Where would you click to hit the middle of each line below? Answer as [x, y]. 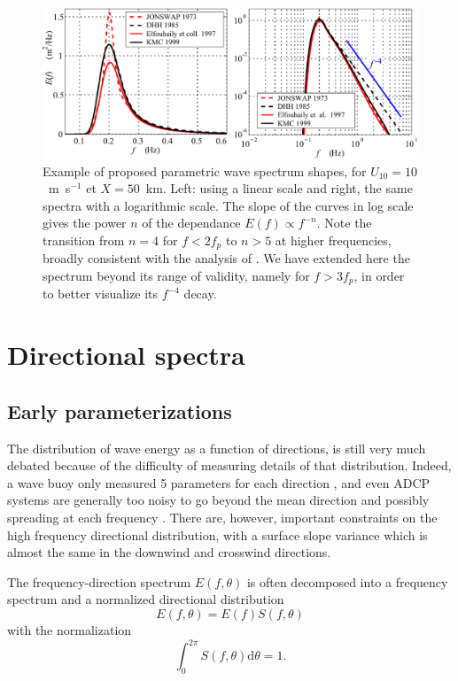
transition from [84, 240]
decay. [200, 294]
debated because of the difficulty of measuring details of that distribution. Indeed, [229, 465]
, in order [379, 276]
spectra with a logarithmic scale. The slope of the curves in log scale [228, 205]
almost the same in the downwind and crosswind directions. [169, 552]
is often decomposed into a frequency [347, 581]
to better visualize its [101, 294]
